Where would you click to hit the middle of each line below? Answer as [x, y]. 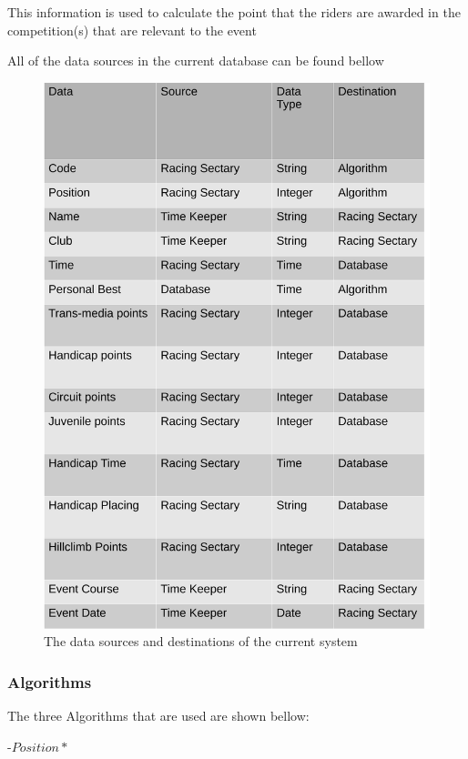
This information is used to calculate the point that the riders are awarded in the [234, 12]
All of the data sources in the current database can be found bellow [196, 61]
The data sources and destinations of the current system [201, 641]
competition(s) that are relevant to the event [132, 30]
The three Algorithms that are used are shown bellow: [158, 716]
